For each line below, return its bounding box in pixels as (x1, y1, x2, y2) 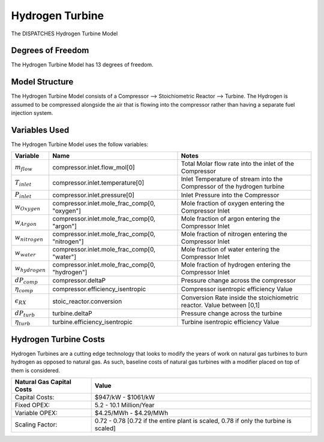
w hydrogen (14, 264, 46, 273)
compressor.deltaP (52, 276, 106, 284)
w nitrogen (14, 234, 44, 243)
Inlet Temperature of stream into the (181, 175, 283, 183)
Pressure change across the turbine (181, 309, 282, 317)
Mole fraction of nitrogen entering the (181, 229, 287, 238)
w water (14, 249, 36, 258)
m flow (14, 164, 33, 172)
